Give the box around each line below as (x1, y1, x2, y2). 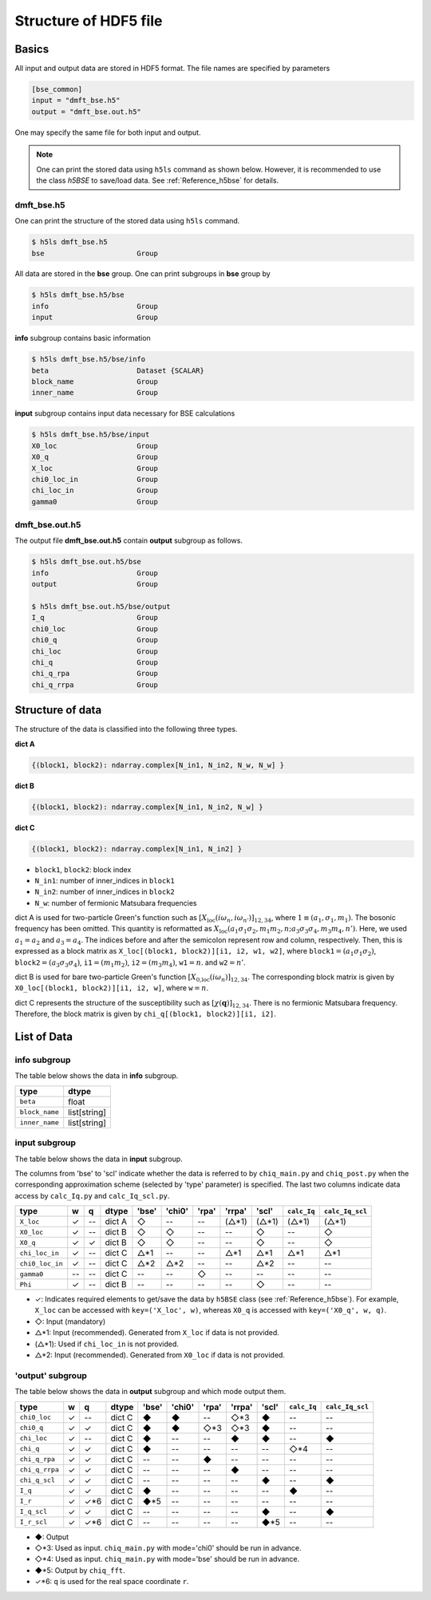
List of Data (14, 1030, 73, 1044)
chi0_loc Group (31, 624, 159, 634)
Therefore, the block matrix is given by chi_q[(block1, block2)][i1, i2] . (14, 1009, 277, 1019)
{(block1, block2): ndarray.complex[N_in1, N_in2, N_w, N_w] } (31, 760, 285, 769)
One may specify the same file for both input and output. (14, 128, 201, 137)
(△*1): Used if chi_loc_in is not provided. (34, 1339, 180, 1349)
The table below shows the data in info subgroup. (14, 1071, 179, 1080)
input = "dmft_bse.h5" (31, 96, 121, 105)
